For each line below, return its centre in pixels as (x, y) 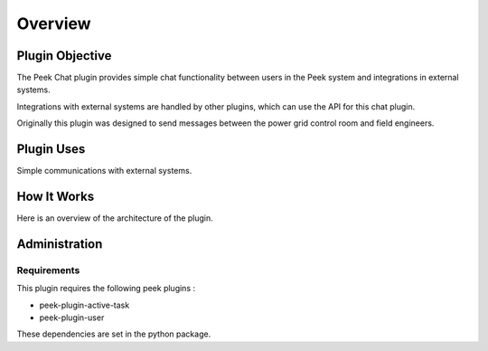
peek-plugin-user (72, 318)
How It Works (56, 196)
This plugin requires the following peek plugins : (106, 289)
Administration (60, 244)
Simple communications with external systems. (104, 171)
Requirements (48, 270)
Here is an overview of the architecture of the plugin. (115, 218)
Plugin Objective (64, 56)
